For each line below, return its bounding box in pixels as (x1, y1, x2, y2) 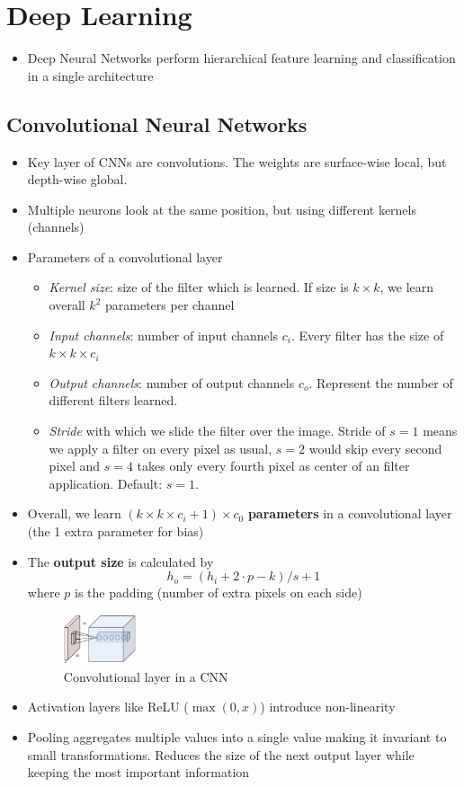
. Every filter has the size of (290, 325, 444, 344)
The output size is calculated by (27, 552, 214, 570)
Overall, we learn (27, 504, 121, 523)
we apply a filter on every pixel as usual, (49, 438, 272, 457)
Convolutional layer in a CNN (63, 667, 228, 685)
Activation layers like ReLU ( (27, 697, 189, 716)
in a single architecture (27, 66, 154, 84)
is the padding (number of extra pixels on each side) (74, 583, 362, 602)
